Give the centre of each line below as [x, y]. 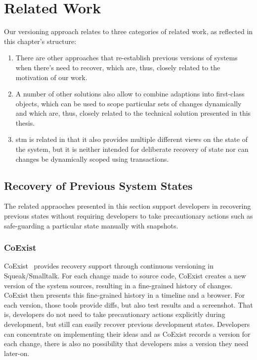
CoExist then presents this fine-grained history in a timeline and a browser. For [125, 295]
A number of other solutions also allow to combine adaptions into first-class [130, 94]
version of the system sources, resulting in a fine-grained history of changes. [118, 285]
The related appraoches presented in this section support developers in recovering [128, 206]
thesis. [25, 122]
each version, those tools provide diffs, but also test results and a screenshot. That [128, 304]
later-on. [17, 353]
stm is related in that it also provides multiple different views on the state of [131, 139]
